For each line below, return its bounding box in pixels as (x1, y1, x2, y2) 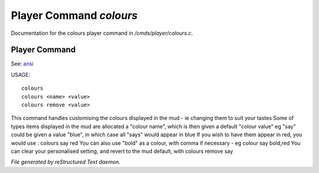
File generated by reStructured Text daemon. (11, 158, 121, 165)
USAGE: (11, 71, 31, 78)
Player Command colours (11, 9, 138, 22)
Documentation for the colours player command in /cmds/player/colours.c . (11, 30, 193, 37)
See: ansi (11, 60, 34, 67)
